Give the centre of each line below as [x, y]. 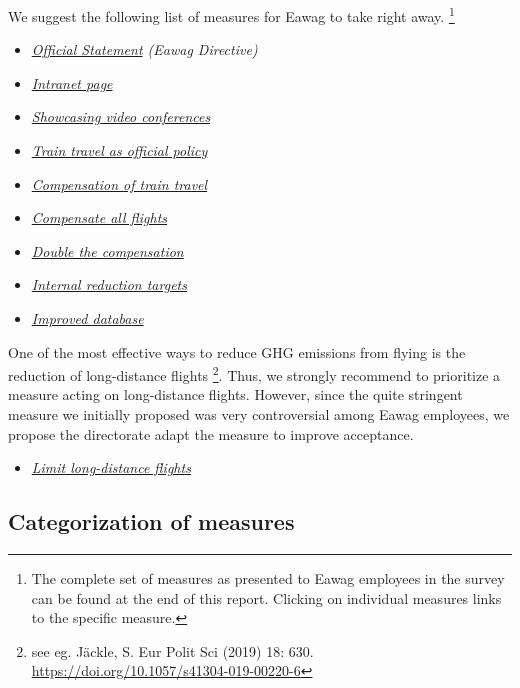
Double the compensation [107, 250]
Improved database [87, 318]
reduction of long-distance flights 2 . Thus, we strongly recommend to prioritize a [254, 373]
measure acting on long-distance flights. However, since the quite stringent [235, 394]
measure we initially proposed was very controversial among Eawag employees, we [259, 414]
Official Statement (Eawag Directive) [144, 49]
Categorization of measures [151, 521]
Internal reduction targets [109, 284]
